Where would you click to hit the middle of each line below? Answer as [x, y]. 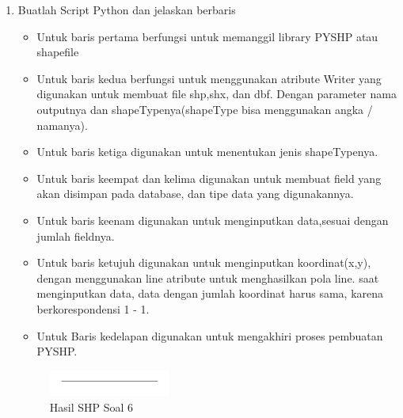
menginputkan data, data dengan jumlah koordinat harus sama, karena [210, 293]
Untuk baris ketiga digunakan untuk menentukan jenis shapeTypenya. [207, 152]
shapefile [58, 52]
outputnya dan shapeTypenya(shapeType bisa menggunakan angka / [205, 109]
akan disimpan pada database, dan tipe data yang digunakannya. [195, 194]
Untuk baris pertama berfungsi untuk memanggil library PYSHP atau [207, 36]
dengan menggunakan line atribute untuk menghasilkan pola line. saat [208, 277]
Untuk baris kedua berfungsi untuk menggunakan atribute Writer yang [209, 78]
